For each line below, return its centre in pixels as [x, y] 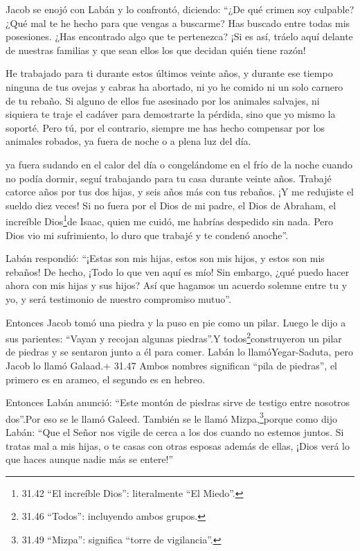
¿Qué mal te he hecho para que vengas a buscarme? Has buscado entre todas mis [178, 23]
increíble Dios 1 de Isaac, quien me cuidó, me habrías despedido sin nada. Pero [170, 220]
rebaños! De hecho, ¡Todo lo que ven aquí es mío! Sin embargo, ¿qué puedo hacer [178, 271]
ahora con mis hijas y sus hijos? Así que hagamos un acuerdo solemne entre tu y [177, 285]
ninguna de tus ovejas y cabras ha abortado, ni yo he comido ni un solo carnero [174, 86]
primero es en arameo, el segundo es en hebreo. [106, 379]
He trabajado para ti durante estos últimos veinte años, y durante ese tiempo [169, 73]
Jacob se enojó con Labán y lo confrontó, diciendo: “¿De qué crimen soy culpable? [180, 9]
